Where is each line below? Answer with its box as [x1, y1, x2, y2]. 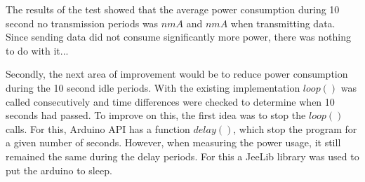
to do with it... [6, 43, 69, 57]
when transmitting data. [230, 15, 336, 30]
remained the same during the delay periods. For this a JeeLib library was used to [6, 148, 359, 163]
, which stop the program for [233, 121, 357, 136]
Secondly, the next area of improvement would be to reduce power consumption [6, 66, 348, 81]
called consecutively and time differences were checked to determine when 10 [6, 94, 335, 108]
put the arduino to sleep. [6, 162, 112, 177]
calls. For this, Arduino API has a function [6, 121, 190, 136]
